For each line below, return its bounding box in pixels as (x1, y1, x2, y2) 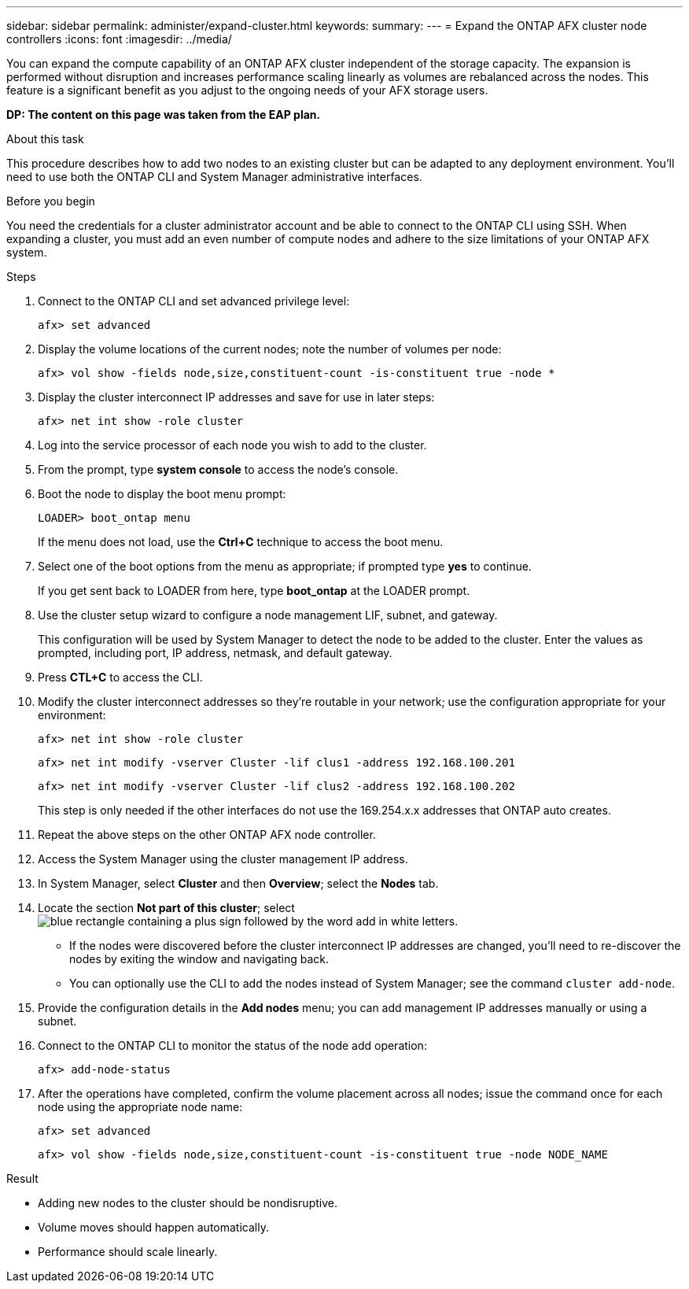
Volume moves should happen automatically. (38, 1221, 269, 1234)
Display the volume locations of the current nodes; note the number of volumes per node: (38, 342, 502, 356)
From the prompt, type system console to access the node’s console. (38, 463, 399, 476)
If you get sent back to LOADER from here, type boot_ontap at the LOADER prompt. (38, 584, 470, 597)
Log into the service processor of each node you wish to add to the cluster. (38, 438, 427, 452)
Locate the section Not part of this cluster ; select (38, 901, 295, 914)
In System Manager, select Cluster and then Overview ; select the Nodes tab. (38, 877, 439, 890)
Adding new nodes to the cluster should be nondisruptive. (38, 1196, 337, 1210)
